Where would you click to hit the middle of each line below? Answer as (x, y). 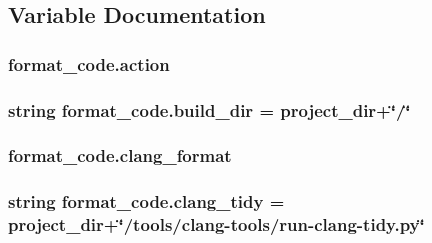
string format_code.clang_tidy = (146, 201)
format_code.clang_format (120, 155)
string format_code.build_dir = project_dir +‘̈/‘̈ (209, 109)
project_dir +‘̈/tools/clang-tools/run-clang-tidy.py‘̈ (216, 224)
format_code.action (89, 63)
